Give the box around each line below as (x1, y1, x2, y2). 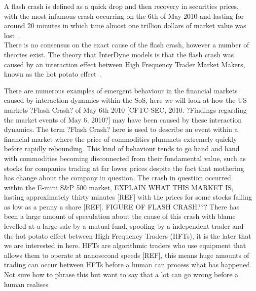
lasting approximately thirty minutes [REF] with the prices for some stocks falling (4, 192, 252, 202)
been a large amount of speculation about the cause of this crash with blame (4, 211, 236, 221)
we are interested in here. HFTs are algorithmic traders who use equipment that (4, 240, 246, 250)
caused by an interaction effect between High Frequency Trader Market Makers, (4, 59, 245, 69)
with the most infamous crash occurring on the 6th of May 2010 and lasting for (4, 10, 244, 21)
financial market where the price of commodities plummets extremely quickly (4, 133, 237, 144)
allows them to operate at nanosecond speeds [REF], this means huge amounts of (4, 249, 249, 260)
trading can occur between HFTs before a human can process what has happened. (4, 259, 252, 270)
